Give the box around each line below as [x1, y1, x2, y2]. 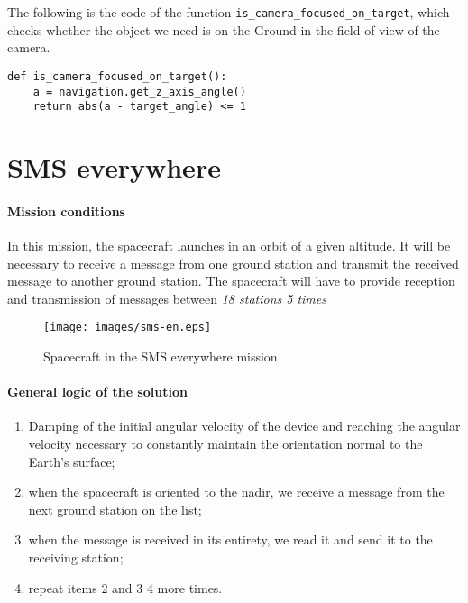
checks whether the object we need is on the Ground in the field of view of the [7, 20, 440, 39]
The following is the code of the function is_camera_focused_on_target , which [7, 3, 450, 21]
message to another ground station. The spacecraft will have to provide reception [7, 271, 455, 290]
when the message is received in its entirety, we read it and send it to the [28, 530, 433, 549]
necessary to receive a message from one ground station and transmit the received [7, 253, 459, 272]
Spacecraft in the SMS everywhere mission [43, 347, 278, 366]
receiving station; [28, 547, 124, 566]
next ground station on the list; [28, 499, 202, 518]
